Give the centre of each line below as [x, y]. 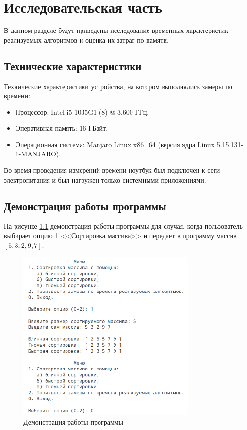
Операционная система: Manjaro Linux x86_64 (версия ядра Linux [115, 144]
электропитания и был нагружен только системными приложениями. [105, 179]
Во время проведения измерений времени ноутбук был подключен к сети [112, 170]
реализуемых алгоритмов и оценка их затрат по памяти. [86, 39]
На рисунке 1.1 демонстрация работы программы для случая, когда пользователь [123, 226]
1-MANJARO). [38, 154]
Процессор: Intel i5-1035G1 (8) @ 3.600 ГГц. [82, 112]
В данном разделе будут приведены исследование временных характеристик [116, 30]
